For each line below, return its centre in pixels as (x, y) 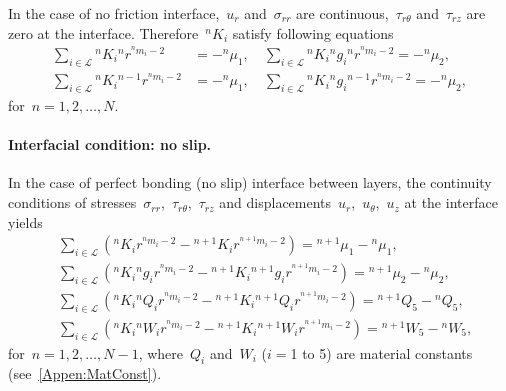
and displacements (275, 202)
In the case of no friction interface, (114, 13)
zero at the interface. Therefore (103, 32)
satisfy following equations (313, 32)
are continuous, (342, 13)
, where (161, 352)
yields (25, 221)
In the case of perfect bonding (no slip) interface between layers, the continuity (250, 182)
